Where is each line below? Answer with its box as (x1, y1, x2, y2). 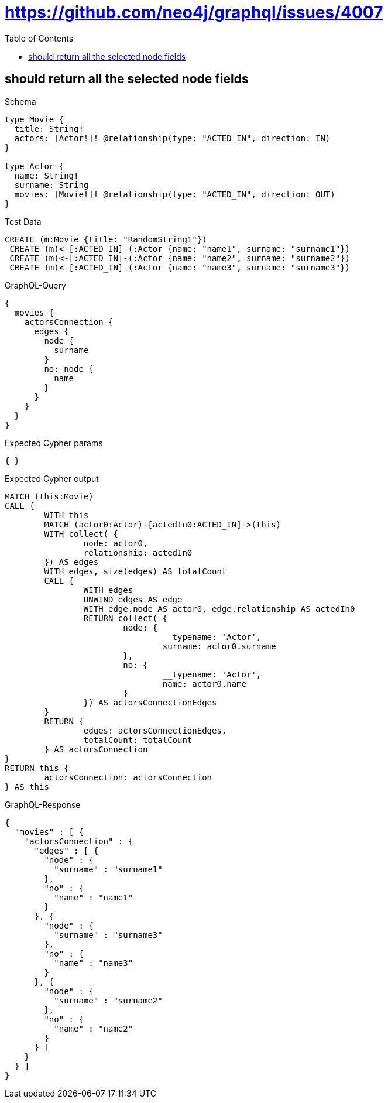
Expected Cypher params (5, 437, 103, 448)
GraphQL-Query (5, 280, 66, 290)
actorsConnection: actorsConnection (44, 772, 212, 782)
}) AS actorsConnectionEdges (83, 697, 217, 707)
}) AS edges (44, 557, 99, 567)
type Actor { (5, 161, 64, 171)
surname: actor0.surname (162, 641, 276, 651)
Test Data (5, 216, 42, 227)
